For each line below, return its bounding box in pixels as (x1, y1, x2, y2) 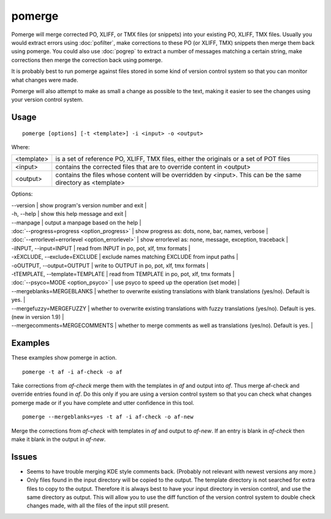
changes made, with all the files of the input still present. (26, 502, 170, 509)
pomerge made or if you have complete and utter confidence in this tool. (11, 399, 194, 406)
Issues (11, 452, 37, 462)
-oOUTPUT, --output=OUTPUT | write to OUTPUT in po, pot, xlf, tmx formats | (11, 261, 208, 269)
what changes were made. (11, 76, 78, 83)
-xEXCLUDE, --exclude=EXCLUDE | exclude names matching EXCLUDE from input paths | (11, 253, 238, 261)
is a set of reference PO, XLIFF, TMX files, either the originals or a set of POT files (55, 155, 291, 163)
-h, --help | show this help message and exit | (11, 210, 127, 218)
